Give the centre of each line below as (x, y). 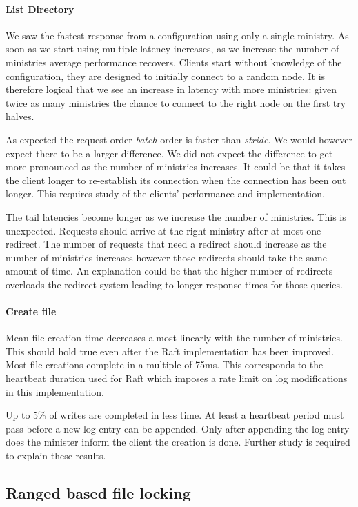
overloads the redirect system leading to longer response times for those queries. (174, 284)
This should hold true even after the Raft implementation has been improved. (170, 351)
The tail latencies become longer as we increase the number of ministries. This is (176, 216)
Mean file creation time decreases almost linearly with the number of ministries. (174, 338)
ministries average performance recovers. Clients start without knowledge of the (174, 62)
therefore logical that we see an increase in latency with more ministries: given (171, 89)
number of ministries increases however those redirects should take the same (166, 257)
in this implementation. (55, 391)
